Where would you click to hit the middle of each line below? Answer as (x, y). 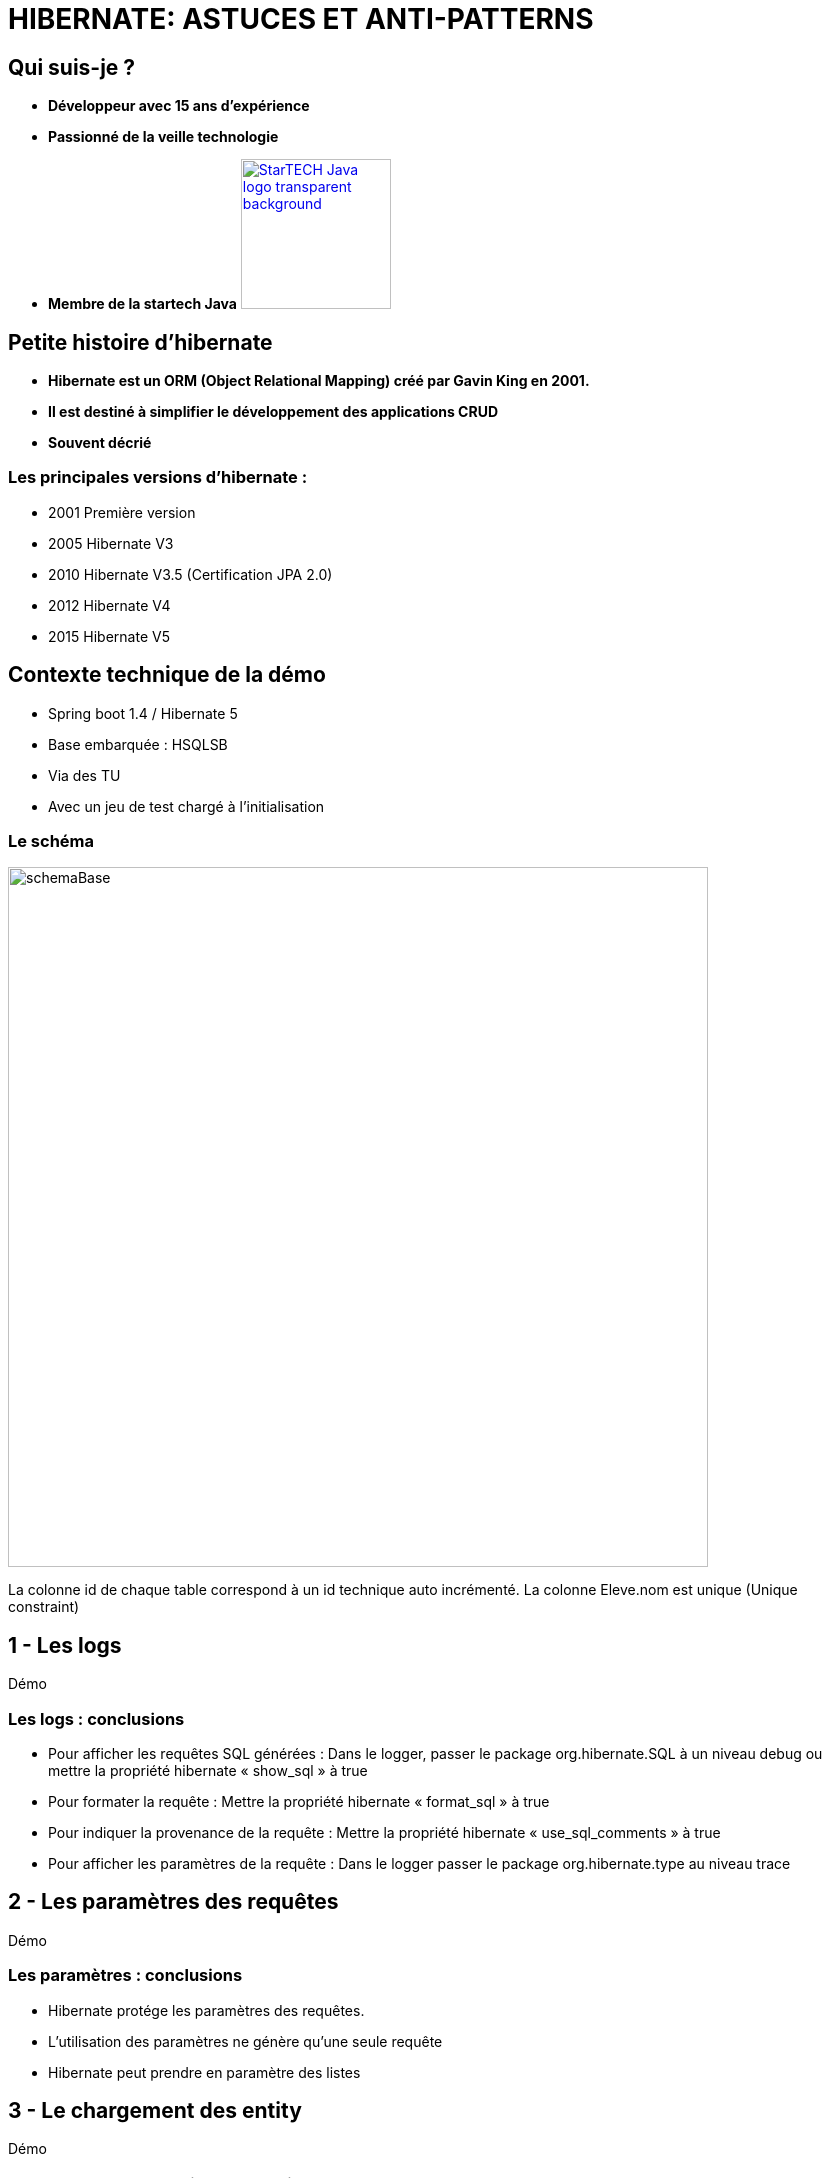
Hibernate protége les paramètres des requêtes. (206, 2010)
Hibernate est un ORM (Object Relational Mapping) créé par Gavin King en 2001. (319, 381)
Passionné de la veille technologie (163, 137)
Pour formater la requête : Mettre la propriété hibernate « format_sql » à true (299, 1801)
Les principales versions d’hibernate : (158, 477)
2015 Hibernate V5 (109, 636)
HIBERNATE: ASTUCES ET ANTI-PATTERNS (301, 19)
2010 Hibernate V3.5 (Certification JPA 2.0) (190, 574)
